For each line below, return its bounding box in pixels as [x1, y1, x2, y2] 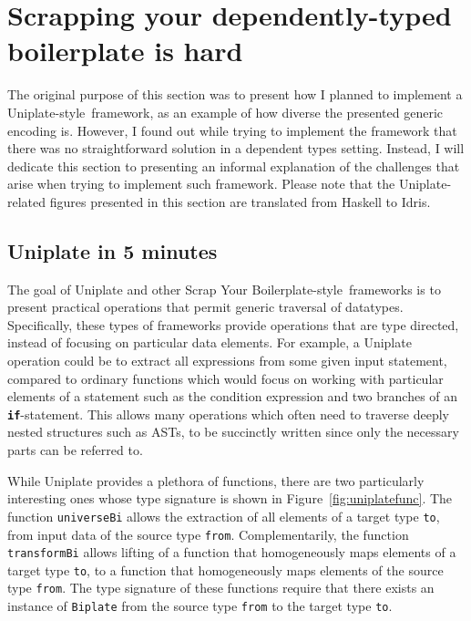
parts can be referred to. [7, 440, 143, 460]
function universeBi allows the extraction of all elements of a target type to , [7, 506, 440, 525]
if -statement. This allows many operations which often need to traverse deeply [7, 404, 449, 423]
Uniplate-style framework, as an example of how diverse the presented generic [7, 102, 444, 121]
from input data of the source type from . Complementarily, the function [7, 524, 409, 543]
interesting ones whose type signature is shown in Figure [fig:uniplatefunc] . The [7, 489, 453, 508]
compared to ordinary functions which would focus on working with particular [7, 368, 444, 388]
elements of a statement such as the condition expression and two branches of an [7, 387, 458, 406]
